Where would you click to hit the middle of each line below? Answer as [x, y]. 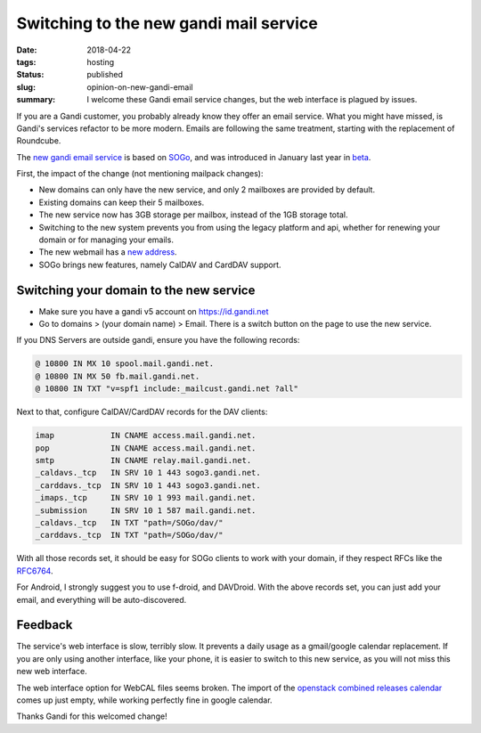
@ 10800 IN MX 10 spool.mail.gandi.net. [124, 364]
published [105, 75]
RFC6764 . [35, 571]
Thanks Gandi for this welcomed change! [92, 716]
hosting [101, 61]
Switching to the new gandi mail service [167, 23]
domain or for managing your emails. [106, 240]
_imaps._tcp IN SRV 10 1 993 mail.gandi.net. [146, 498]
